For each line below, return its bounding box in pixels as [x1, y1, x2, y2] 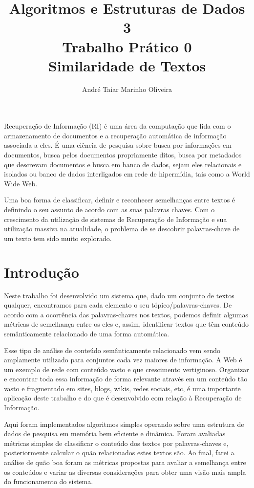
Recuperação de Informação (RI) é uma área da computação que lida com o [4, 121, 231, 131]
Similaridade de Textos [48, 55, 206, 75]
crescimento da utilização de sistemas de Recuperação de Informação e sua [4, 214, 227, 224]
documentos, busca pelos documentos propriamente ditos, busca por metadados [4, 150, 242, 160]
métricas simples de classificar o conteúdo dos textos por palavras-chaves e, [4, 438, 229, 448]
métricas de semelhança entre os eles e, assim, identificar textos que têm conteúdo [4, 319, 249, 329]
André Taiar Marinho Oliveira [82, 84, 172, 94]
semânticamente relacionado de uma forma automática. [4, 328, 169, 338]
